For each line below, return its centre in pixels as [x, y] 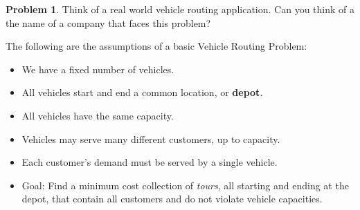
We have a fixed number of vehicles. [98, 69]
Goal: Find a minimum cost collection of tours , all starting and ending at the [185, 185]
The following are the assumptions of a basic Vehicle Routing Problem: [156, 46]
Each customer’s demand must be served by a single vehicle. [150, 162]
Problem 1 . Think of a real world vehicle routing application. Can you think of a [180, 9]
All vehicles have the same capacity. [98, 115]
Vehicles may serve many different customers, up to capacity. [151, 139]
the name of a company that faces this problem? [108, 22]
